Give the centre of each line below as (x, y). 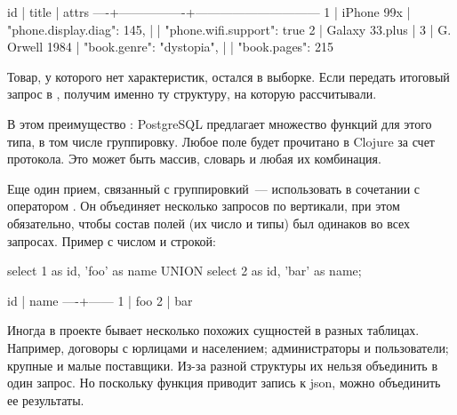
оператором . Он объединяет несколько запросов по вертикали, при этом (204, 206)
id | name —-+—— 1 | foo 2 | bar (100, 300)
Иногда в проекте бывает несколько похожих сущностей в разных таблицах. (213, 330)
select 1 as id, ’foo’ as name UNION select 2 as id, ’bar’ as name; (184, 271)
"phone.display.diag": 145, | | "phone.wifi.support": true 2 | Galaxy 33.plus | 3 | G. (229, 29)
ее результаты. (46, 399)
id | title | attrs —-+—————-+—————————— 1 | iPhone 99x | (209, 12)
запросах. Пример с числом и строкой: (112, 240)
